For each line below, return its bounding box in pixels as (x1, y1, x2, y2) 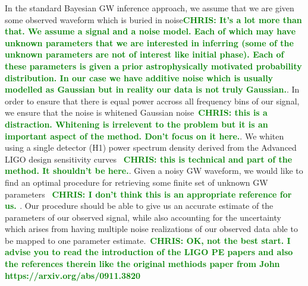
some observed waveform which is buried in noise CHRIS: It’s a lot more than (5, 13, 302, 26)
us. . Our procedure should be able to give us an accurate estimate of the (5, 199, 274, 212)
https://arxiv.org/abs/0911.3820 (5, 269, 141, 281)
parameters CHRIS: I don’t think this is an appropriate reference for (5, 188, 292, 200)
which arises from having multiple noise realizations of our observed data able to (5, 223, 298, 235)
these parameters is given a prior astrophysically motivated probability (5, 59, 302, 72)
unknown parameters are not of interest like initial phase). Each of (5, 48, 284, 61)
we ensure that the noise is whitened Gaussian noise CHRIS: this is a (5, 106, 268, 119)
